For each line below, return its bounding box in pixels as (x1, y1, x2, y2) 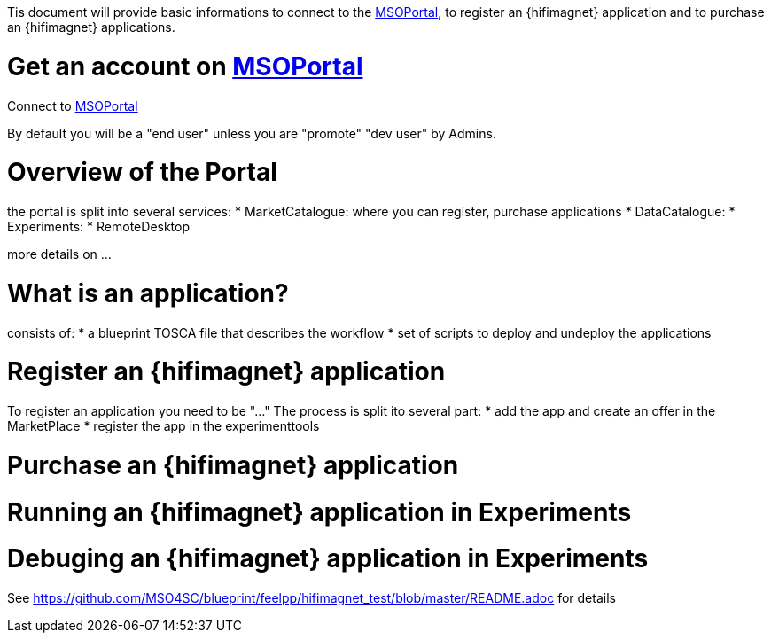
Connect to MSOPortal (7, 98, 138, 113)
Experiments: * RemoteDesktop (7, 219, 191, 234)
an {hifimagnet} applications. (7, 20, 175, 35)
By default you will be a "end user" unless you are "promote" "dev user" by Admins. (7, 125, 496, 141)
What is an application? (7, 277, 289, 308)
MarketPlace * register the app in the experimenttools (7, 418, 320, 433)
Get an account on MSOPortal (7, 51, 363, 82)
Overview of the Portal (7, 157, 277, 188)
